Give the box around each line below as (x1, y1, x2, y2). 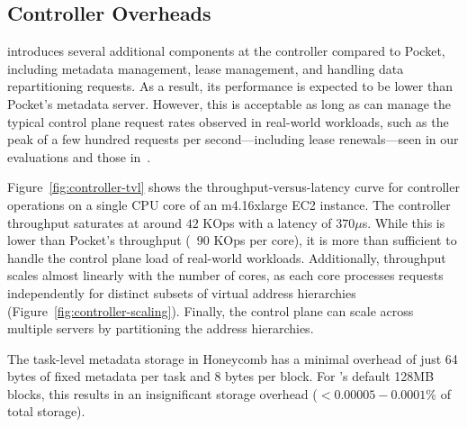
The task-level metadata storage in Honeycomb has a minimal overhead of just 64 (7, 349, 458, 368)
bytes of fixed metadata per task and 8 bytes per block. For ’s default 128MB (7, 367, 435, 386)
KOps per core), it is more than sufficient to (213, 231, 457, 250)
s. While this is (362, 213, 445, 232)
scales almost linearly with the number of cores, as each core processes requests (7, 266, 444, 285)
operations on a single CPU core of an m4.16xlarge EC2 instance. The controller (7, 195, 451, 213)
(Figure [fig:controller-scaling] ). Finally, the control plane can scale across (7, 301, 414, 320)
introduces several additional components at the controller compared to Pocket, (7, 41, 445, 60)
